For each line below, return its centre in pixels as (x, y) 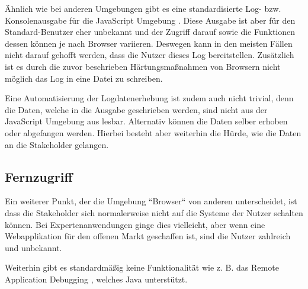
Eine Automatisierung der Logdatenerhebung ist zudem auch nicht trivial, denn (149, 98)
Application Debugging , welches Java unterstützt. (96, 279)
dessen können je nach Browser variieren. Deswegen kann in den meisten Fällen (149, 43)
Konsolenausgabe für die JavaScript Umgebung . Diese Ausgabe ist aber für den (150, 20)
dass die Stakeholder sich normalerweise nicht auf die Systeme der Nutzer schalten (154, 212)
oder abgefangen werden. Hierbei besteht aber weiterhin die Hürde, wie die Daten (153, 132)
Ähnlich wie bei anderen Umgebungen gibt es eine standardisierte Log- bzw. (143, 8)
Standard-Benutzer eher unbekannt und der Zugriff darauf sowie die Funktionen (150, 32)
